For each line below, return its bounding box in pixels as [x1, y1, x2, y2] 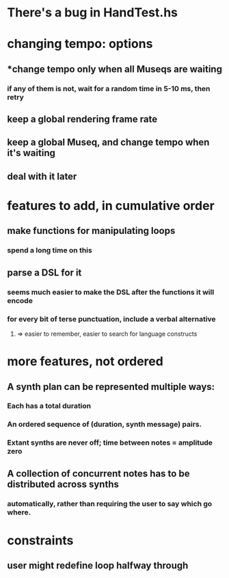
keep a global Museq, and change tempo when [7, 137, 210, 148]
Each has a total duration [7, 402, 92, 411]
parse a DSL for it [7, 267, 82, 278]
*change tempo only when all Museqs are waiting [7, 63, 222, 75]
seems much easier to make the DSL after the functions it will [7, 287, 215, 297]
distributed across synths [7, 478, 120, 490]
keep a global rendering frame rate [7, 114, 158, 125]
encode [7, 295, 33, 305]
